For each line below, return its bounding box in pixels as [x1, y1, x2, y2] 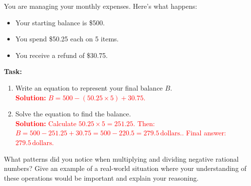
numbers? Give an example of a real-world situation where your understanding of [4, 163, 247, 173]
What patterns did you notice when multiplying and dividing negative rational [4, 153, 239, 164]
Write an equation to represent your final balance [15, 82, 163, 93]
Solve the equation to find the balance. [15, 109, 131, 119]
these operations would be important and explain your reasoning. [4, 172, 199, 183]
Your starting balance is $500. [15, 17, 105, 27]
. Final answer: [182, 128, 226, 138]
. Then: [133, 118, 155, 128]
